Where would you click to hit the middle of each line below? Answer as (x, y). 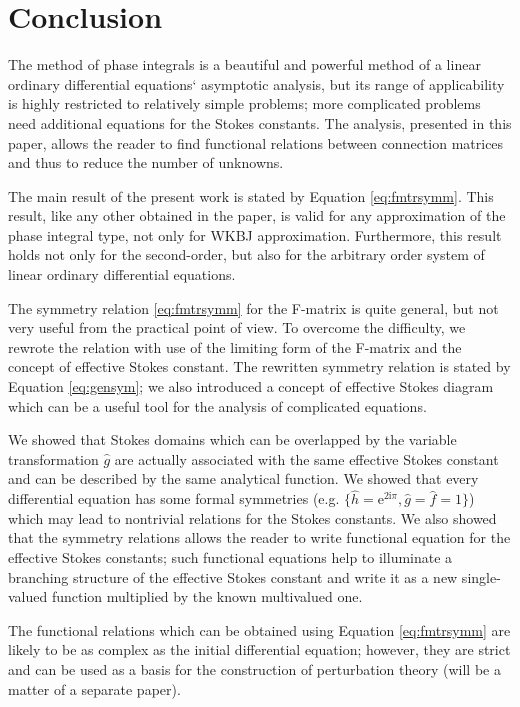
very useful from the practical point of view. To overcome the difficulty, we (237, 327)
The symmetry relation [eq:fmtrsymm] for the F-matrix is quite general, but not (253, 307)
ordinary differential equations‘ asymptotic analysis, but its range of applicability (256, 83)
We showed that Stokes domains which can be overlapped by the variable (232, 439)
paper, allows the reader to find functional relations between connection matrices (256, 142)
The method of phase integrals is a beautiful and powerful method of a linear (244, 64)
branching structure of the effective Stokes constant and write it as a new (233, 576)
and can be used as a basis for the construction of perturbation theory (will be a (254, 668)
